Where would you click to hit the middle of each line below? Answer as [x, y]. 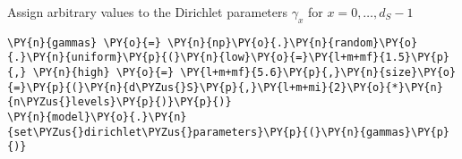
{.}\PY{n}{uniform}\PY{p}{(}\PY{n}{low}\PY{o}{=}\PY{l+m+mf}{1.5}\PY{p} [228, 58]
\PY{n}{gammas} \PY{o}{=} [84, 42]
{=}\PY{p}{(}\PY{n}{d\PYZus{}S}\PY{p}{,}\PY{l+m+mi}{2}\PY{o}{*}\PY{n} [225, 87]
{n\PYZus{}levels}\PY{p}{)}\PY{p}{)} [120, 102]
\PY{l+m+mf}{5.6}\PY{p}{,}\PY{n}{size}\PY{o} [318, 73]
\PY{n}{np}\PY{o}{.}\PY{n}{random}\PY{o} [292, 42]
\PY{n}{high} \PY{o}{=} [103, 73]
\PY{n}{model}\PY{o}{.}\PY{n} [97, 117]
